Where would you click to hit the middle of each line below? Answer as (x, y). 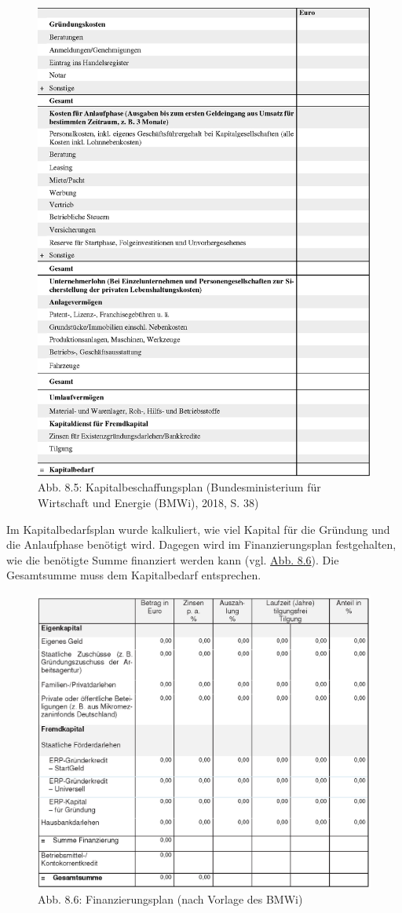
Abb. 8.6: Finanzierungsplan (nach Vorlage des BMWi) (170, 899)
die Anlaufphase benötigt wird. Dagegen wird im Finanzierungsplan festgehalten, (201, 544)
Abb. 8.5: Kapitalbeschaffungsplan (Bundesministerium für (179, 487)
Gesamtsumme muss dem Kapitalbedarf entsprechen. (134, 575)
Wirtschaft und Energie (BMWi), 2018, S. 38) (148, 503)
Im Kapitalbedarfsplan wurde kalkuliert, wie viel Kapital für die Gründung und (198, 529)
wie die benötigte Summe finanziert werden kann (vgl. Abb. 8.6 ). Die (173, 559)
